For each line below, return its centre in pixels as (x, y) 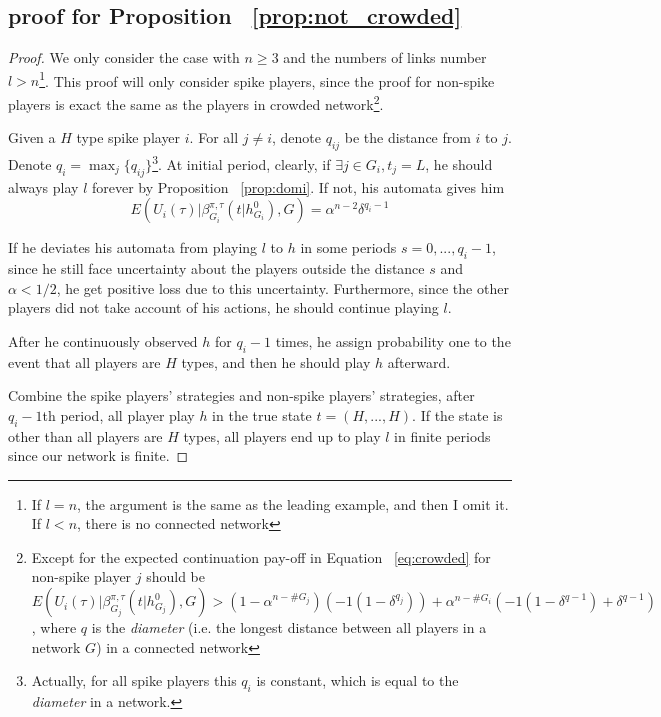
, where (54, 627)
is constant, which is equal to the (357, 680)
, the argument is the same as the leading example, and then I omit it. (293, 503)
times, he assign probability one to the (393, 340)
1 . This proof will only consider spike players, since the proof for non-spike (267, 79)
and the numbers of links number (385, 57)
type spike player (128, 137)
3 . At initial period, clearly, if (241, 162)
